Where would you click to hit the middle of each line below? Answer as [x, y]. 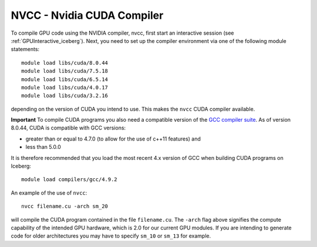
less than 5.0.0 [43, 147]
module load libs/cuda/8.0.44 [65, 63]
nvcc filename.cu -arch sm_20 [65, 206]
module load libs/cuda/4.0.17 [65, 87]
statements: [25, 49]
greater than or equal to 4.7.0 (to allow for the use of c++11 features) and [113, 139]
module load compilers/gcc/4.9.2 [69, 180]
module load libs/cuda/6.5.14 [65, 79]
